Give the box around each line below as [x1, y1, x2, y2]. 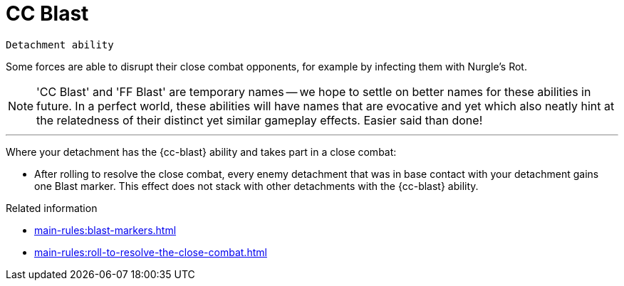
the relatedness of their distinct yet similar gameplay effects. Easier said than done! [36, 112, 483, 127]
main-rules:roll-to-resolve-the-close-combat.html [34, 245, 267, 258]
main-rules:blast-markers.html [34, 223, 177, 236]
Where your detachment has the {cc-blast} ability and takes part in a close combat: [6, 145, 397, 158]
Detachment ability [6, 38, 114, 51]
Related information [6, 201, 98, 214]
